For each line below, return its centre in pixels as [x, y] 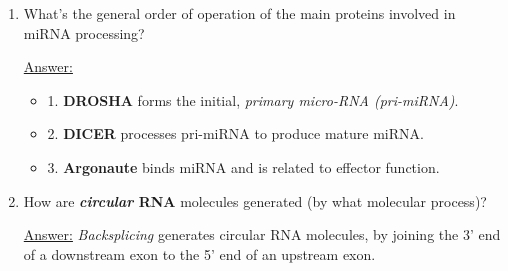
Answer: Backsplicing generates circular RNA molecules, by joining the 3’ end [262, 234]
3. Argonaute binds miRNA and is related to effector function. [243, 166]
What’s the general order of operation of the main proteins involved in [239, 13]
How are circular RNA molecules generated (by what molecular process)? [255, 200]
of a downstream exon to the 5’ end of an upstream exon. [199, 253]
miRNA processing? [84, 32]
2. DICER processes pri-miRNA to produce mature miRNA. [235, 133]
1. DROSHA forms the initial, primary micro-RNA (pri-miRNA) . [253, 99]
